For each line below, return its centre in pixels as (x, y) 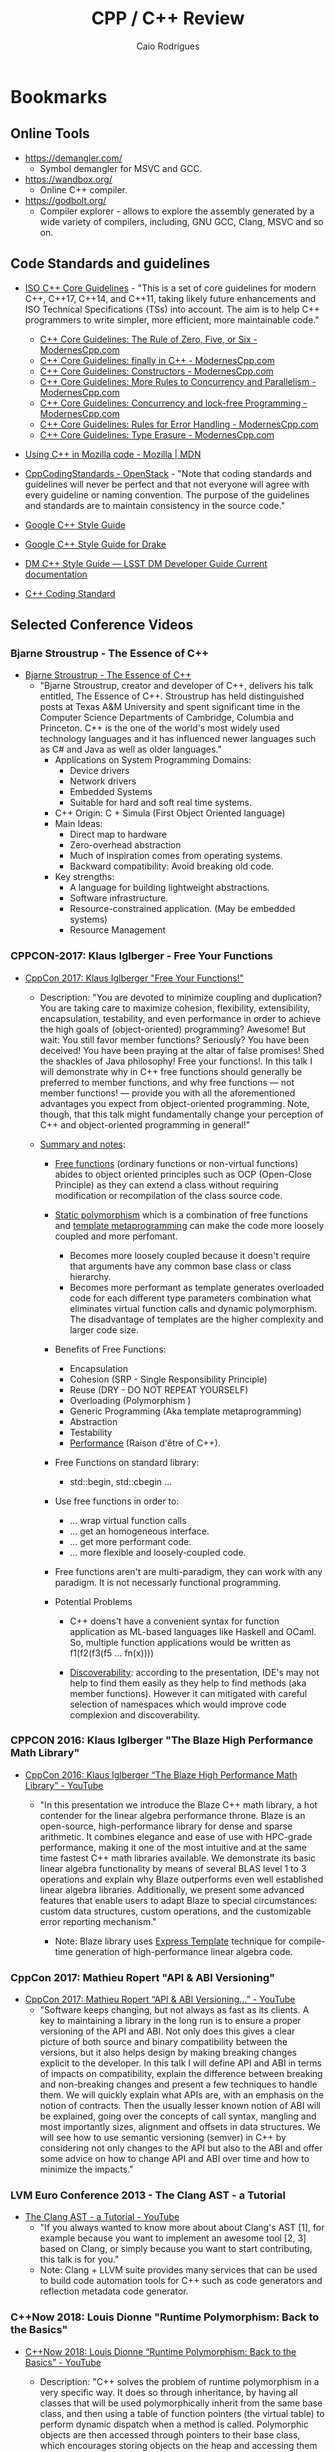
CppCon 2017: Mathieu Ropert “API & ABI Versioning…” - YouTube (160, 1999)
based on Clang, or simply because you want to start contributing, (176, 2249)
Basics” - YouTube (63, 2362)
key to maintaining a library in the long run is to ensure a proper (170, 2021)
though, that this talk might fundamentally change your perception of (181, 1114)
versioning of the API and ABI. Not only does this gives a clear (167, 2031)
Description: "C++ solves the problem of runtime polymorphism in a (179, 2381)
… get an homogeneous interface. (139, 1531)
